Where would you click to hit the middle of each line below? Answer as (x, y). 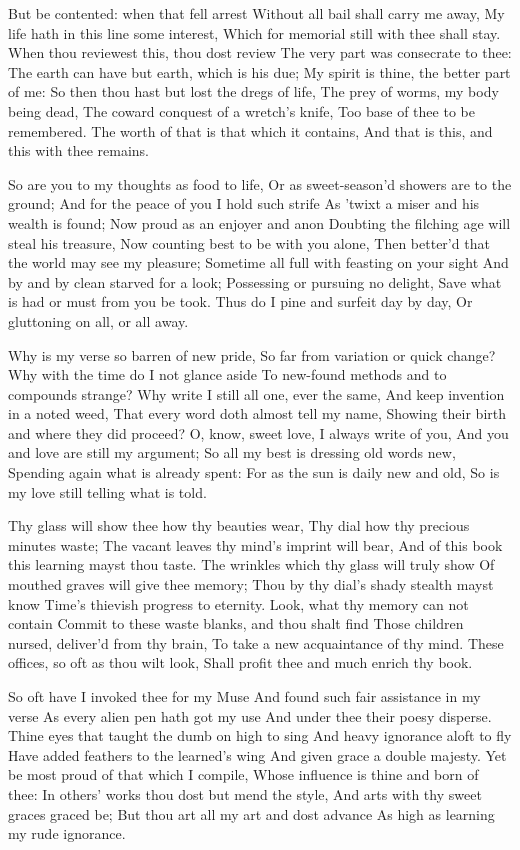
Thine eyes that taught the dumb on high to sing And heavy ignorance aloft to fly (260, 735)
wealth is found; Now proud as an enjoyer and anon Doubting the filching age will (259, 222)
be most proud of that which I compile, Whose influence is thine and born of (243, 774)
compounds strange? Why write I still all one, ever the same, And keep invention (256, 393)
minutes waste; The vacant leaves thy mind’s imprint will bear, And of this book (255, 544)
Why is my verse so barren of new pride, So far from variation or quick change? (252, 354)
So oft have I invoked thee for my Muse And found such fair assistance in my (244, 696)
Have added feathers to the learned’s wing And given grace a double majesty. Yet (257, 754)
